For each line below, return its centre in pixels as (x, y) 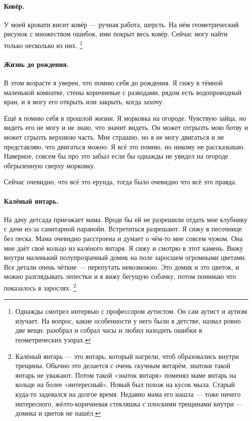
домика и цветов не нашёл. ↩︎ (58, 413)
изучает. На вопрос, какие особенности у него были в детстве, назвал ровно (128, 320)
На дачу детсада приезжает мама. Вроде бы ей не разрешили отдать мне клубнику (126, 219)
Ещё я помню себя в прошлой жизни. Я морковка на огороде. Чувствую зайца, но (125, 118)
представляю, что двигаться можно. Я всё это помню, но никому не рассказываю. (125, 146)
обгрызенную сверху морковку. (50, 165)
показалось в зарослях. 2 (40, 287)
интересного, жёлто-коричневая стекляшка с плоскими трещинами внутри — (129, 403)
